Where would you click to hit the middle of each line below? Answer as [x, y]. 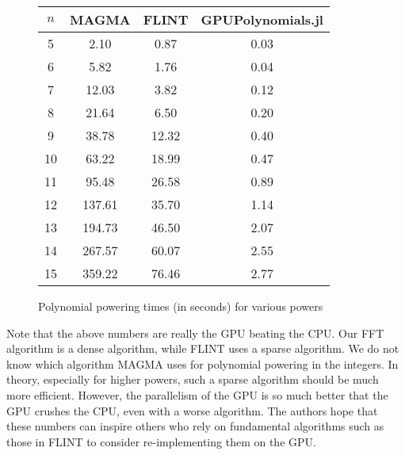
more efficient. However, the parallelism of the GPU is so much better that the [197, 394]
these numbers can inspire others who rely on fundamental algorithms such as [195, 426]
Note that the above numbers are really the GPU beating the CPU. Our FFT [195, 333]
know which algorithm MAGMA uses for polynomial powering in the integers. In [202, 363]
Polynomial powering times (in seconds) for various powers [181, 306]
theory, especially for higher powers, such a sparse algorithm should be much [193, 379]
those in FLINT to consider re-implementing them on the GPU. [161, 441]
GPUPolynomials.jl [262, 19]
